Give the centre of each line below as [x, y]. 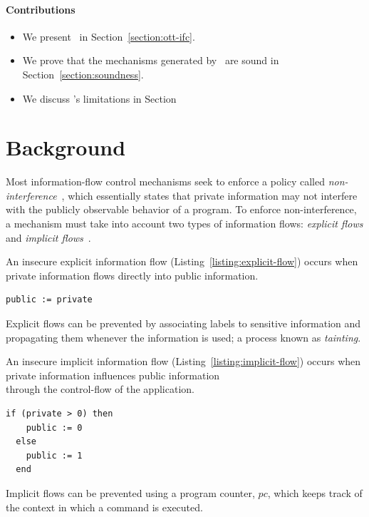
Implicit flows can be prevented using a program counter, [130, 492]
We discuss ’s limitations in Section [99, 98]
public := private [49, 300]
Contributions [41, 9]
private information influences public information [113, 375]
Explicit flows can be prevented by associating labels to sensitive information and [183, 323]
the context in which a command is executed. [104, 507]
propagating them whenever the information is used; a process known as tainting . [183, 337]
